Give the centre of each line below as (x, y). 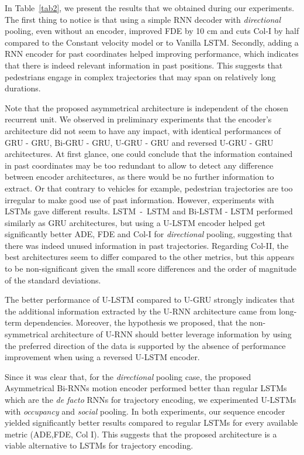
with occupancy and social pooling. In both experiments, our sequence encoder (145, 411)
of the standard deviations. (53, 280)
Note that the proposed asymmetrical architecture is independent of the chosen (147, 107)
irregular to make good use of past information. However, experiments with (139, 199)
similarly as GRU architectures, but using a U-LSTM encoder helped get (135, 222)
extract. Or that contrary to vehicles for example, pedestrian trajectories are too (149, 188)
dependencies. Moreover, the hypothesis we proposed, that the (136, 322)
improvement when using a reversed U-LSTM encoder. (102, 357)
